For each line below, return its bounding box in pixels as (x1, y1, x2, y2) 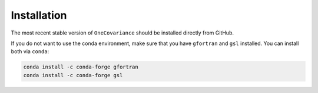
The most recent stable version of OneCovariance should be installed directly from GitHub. (11, 29, 234, 36)
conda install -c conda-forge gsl (23, 72, 123, 78)
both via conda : (11, 48, 49, 55)
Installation (11, 9, 67, 22)
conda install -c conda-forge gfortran (23, 64, 138, 70)
